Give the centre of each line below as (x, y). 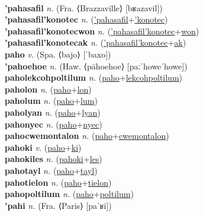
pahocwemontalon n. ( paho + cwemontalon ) (87, 136)
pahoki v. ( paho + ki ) (43, 147)
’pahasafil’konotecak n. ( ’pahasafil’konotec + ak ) (96, 42)
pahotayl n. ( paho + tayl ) (51, 170)
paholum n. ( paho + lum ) (51, 101)
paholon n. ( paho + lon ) (48, 89)
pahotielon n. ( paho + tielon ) (58, 182)
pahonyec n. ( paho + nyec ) (54, 124)
